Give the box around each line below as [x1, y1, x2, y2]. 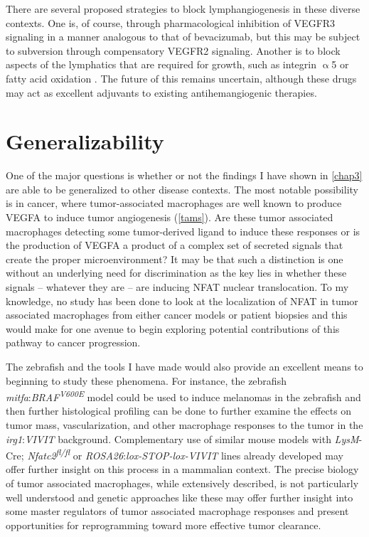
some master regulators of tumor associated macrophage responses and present [6, 504, 349, 519]
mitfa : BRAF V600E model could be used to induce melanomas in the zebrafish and [6, 388, 361, 404]
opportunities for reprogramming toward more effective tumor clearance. [6, 517, 321, 532]
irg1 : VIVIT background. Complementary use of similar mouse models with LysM [6, 431, 359, 446]
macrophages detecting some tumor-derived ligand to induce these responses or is [6, 223, 360, 238]
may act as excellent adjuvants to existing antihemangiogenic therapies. [6, 85, 317, 100]
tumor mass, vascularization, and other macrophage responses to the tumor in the [6, 418, 363, 432]
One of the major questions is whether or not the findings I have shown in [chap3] [6, 168, 363, 183]
